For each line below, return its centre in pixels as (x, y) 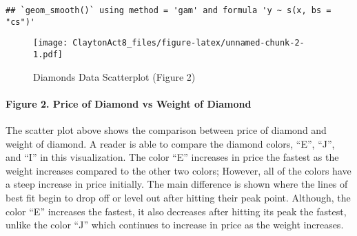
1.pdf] (48, 54)
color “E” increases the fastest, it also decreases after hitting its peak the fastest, (176, 211)
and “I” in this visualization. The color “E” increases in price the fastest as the (172, 157)
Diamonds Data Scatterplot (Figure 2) (114, 76)
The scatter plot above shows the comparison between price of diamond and (166, 130)
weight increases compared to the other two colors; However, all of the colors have (178, 170)
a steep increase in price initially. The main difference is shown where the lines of (177, 184)
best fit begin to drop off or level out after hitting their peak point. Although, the (178, 197)
